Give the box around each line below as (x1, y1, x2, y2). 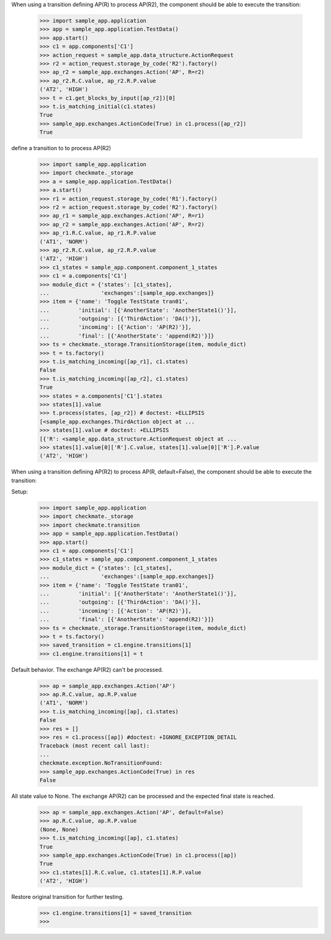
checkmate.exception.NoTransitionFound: (39, 760, 162, 767)
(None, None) (39, 826, 79, 833)
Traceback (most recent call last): (39, 742, 150, 749)
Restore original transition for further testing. (11, 893, 124, 901)
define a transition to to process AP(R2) (11, 145, 112, 152)
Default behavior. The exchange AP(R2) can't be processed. (11, 665, 164, 673)
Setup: (11, 488, 28, 496)
